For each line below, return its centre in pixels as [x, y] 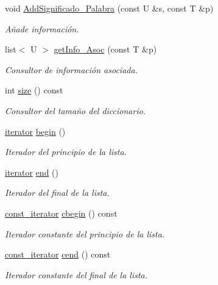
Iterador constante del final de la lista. [76, 274]
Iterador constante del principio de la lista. [85, 233]
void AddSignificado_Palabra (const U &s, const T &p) [109, 8]
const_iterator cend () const [58, 254]
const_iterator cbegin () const [61, 213]
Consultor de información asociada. [71, 69]
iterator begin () [35, 131]
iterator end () [32, 172]
